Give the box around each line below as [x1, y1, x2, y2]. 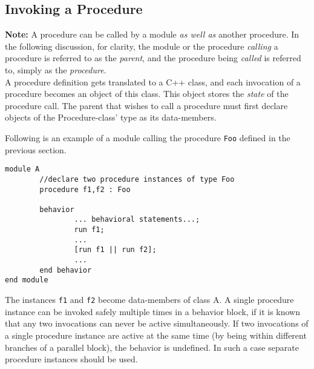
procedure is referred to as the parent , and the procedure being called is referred [5, 52, 301, 64]
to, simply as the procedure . [5, 63, 106, 76]
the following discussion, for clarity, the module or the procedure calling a [5, 39, 278, 52]
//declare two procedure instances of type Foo [39, 175, 235, 184]
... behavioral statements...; [74, 215, 200, 224]
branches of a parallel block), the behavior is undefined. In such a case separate [5, 341, 299, 353]
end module [5, 276, 48, 285]
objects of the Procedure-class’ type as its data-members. [5, 111, 217, 124]
